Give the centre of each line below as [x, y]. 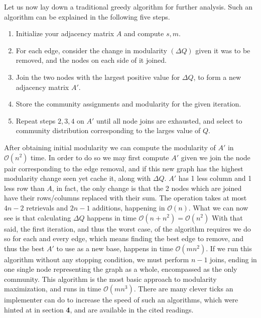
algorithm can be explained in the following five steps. [87, 16]
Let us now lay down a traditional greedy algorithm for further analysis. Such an [128, 7]
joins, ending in [233, 259]
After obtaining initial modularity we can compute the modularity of [110, 147]
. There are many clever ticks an [183, 289]
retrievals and [47, 207]
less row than [24, 188]
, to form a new [217, 77]
